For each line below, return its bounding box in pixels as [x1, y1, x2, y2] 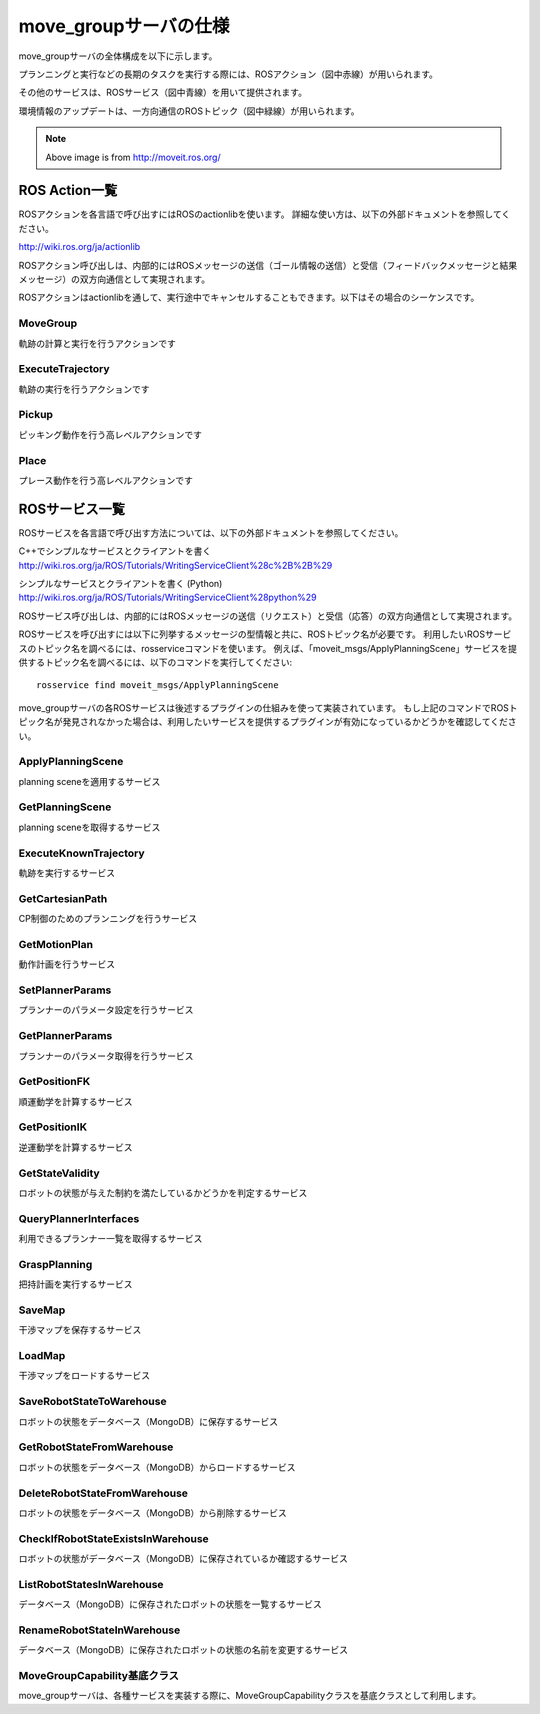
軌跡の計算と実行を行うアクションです [18, 337, 177, 349]
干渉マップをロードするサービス [18, 1370, 150, 1382]
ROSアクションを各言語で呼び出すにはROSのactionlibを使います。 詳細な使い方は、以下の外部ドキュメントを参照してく [18, 208, 511, 220]
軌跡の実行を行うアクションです [18, 383, 150, 395]
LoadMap [18, 1349, 66, 1363]
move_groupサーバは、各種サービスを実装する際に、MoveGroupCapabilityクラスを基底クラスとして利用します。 [18, 1690, 482, 1702]
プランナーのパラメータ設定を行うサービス [18, 1004, 194, 1016]
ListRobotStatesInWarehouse [18, 1577, 164, 1591]
